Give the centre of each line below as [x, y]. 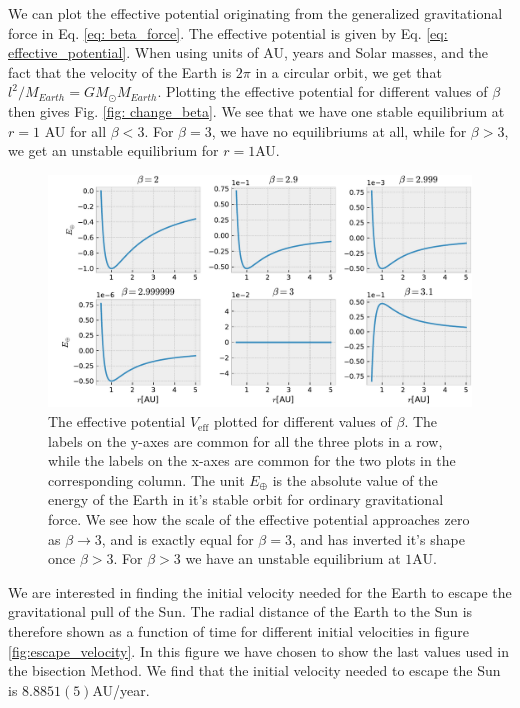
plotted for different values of [302, 421]
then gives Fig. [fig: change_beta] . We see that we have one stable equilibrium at [256, 110]
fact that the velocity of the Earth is [120, 71]
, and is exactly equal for [177, 538]
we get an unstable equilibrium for [113, 150]
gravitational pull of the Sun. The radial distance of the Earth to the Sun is [240, 611]
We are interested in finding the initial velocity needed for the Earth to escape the [260, 591]
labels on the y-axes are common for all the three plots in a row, [245, 440]
